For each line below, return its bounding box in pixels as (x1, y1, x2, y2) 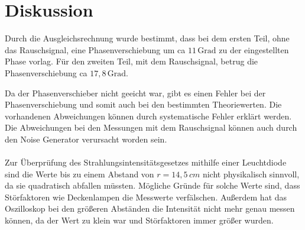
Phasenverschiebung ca (5, 66, 87, 79)
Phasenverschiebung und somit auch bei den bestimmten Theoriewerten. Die (5, 98, 282, 111)
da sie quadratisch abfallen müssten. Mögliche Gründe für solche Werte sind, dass (5, 179, 300, 192)
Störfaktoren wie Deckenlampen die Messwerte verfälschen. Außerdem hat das (5, 190, 287, 203)
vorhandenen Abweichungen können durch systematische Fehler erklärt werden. (5, 109, 292, 122)
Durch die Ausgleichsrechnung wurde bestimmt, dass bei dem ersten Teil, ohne (5, 32, 290, 44)
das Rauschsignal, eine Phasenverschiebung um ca (5, 43, 186, 56)
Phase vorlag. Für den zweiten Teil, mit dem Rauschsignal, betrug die (5, 55, 258, 67)
